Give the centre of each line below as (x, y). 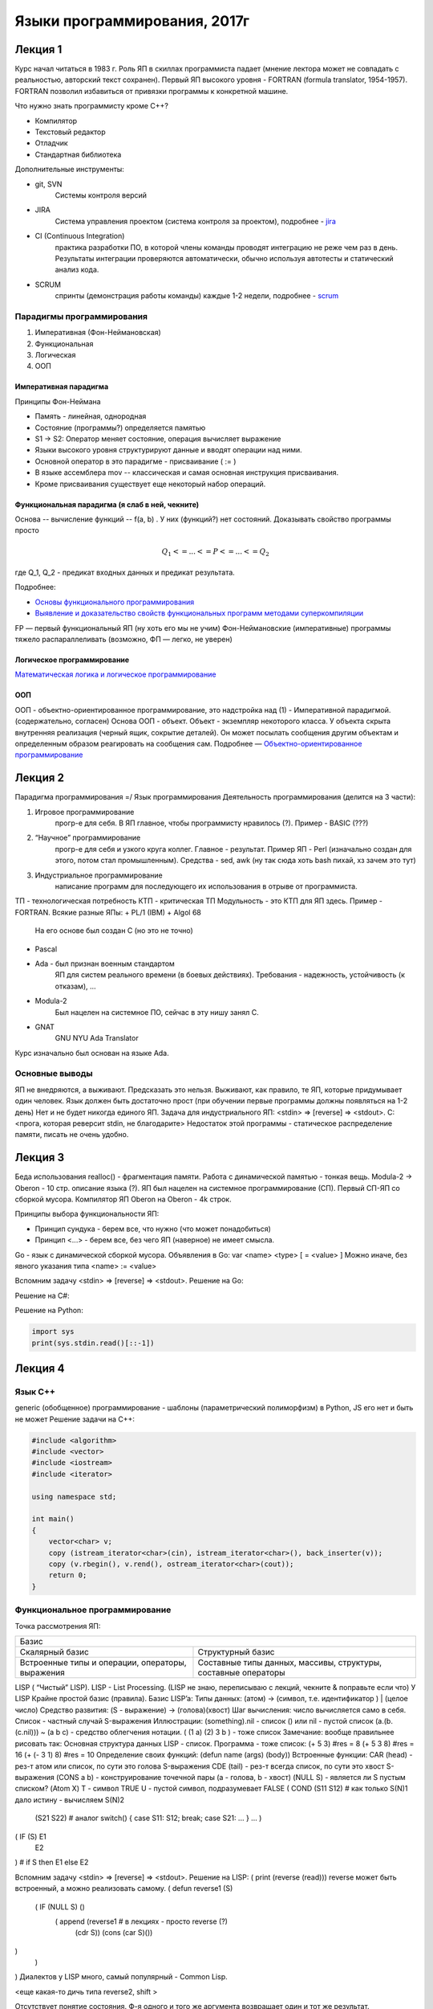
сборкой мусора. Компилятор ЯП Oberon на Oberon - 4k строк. (123, 1199)
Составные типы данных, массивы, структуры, (290, 1662)
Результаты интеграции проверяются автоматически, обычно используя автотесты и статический (224, 258)
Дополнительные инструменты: (69, 170)
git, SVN (49, 184)
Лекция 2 (39, 778)
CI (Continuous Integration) (80, 236)
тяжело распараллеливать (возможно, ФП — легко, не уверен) (123, 639)
